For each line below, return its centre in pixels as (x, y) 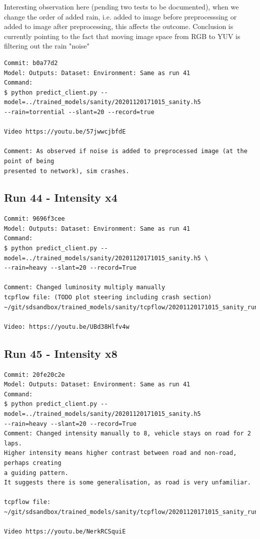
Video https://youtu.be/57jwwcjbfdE (65, 132)
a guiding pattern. (36, 473)
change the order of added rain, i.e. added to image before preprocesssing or (120, 16)
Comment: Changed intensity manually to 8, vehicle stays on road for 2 (127, 434)
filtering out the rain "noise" (47, 46)
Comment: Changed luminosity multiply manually (85, 288)
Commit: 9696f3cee (34, 219)
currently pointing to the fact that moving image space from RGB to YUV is (122, 36)
